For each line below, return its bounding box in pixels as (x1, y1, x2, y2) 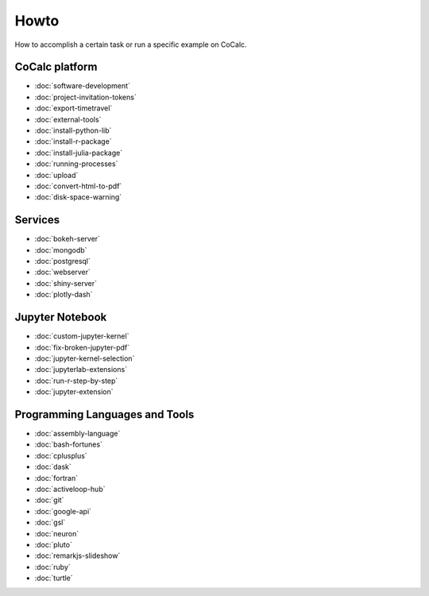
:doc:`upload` (34, 170, 79, 180)
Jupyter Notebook (14, 311, 107, 324)
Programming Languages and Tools (14, 408, 195, 421)
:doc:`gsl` (34, 517, 66, 528)
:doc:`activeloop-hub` (34, 484, 106, 493)
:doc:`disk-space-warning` (34, 192, 122, 202)
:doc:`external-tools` (34, 114, 102, 124)
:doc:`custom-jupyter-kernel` (34, 331, 129, 341)
